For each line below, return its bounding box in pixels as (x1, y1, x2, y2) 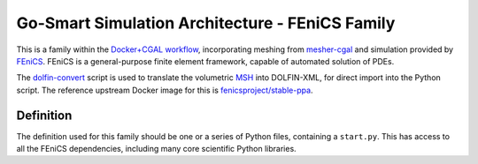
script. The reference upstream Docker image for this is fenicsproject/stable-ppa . (16, 85, 313, 95)
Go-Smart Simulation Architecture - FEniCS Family (16, 13, 396, 33)
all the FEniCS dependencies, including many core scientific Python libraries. (16, 144, 297, 154)
